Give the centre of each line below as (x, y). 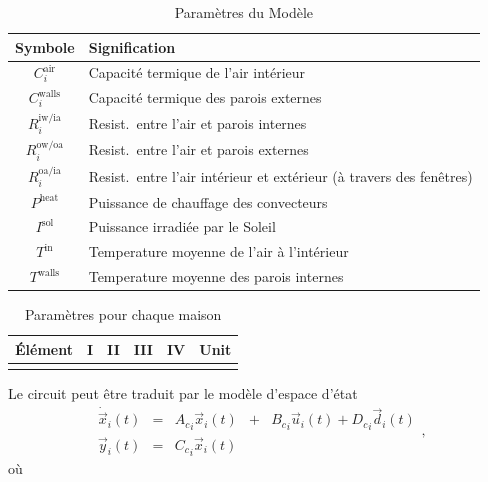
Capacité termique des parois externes (205, 97)
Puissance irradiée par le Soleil (182, 226)
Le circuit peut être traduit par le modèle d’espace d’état (183, 393)
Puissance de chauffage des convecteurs (208, 201)
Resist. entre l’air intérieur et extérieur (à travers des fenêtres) (280, 175)
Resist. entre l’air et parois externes (198, 149)
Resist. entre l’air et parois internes (197, 122)
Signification (132, 46)
